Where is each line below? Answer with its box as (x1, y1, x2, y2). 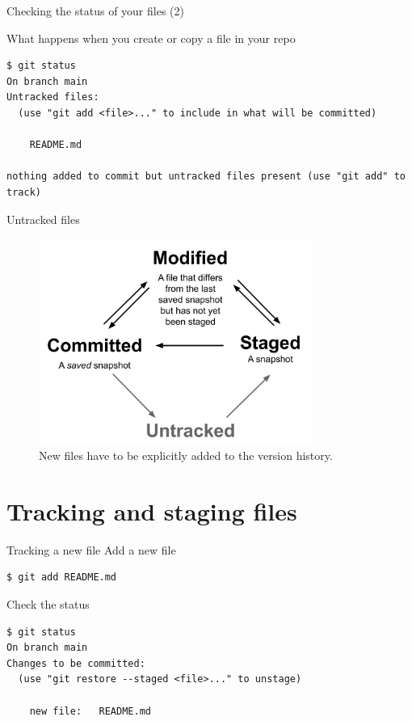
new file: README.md (29, 705, 151, 717)
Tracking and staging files (6, 494, 297, 527)
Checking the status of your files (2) (6, 2, 184, 19)
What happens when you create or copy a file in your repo (6, 29, 296, 46)
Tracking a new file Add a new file (6, 541, 176, 558)
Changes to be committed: (6, 657, 145, 669)
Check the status (6, 596, 90, 613)
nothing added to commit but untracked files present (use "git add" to (6, 171, 406, 183)
